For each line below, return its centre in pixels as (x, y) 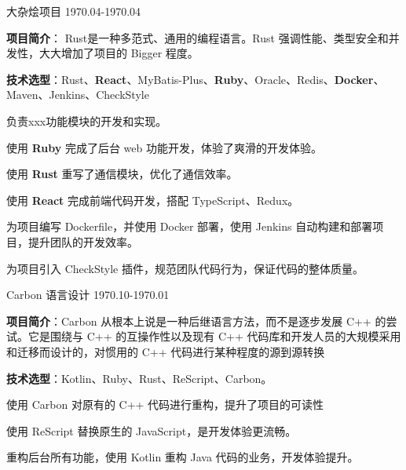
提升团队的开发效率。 (83, 241)
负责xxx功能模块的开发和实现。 (87, 120)
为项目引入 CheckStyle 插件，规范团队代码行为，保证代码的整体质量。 (185, 268)
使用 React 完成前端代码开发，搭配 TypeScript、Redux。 (153, 200)
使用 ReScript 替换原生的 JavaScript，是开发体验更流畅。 (152, 430)
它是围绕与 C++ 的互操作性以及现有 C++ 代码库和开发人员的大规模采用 (214, 336)
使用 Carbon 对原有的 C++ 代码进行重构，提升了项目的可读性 (165, 404)
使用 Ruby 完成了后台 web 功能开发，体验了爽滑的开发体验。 (164, 147)
